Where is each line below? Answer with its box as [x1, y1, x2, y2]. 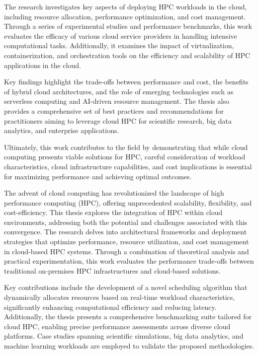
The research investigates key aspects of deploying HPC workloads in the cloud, [4, 1, 247, 11]
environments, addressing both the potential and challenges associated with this [4, 216, 248, 227]
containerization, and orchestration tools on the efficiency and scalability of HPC [4, 50, 251, 60]
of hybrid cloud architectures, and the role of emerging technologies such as [4, 86, 234, 96]
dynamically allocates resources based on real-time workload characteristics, [4, 292, 235, 302]
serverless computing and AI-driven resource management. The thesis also [4, 96, 229, 106]
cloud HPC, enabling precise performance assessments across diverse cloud [4, 321, 231, 331]
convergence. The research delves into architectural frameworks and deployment [4, 226, 247, 237]
